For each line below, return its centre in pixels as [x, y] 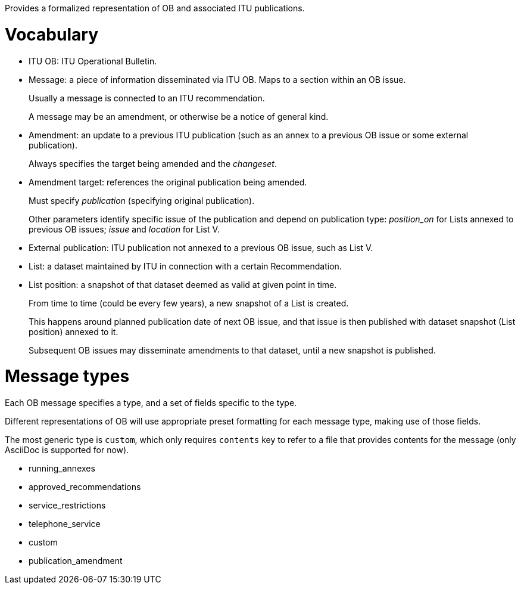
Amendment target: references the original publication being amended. [168, 182]
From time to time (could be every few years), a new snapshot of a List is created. [189, 303]
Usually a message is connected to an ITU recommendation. [147, 98]
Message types [67, 376]
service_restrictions [67, 505]
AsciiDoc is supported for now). [67, 450]
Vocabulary [52, 34]
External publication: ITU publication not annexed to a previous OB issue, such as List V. [201, 247]
